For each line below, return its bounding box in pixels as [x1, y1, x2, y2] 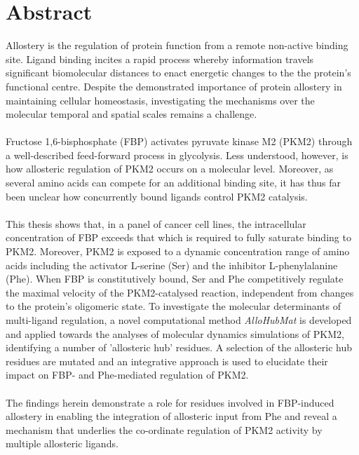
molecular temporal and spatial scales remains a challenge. [6, 107, 257, 121]
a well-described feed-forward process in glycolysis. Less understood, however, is [6, 147, 348, 162]
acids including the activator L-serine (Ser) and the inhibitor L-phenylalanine [6, 257, 338, 272]
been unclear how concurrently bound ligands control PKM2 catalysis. [6, 189, 308, 203]
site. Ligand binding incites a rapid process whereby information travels [6, 51, 314, 66]
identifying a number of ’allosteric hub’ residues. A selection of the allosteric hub [6, 340, 353, 355]
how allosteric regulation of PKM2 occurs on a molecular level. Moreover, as [6, 161, 334, 176]
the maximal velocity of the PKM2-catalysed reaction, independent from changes [6, 285, 354, 299]
